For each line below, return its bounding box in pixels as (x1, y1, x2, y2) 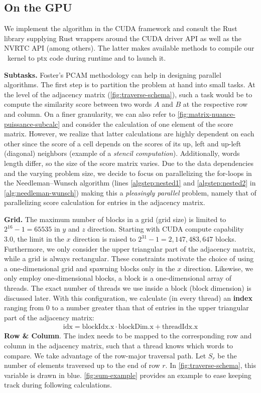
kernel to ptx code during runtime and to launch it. (7, 52, 166, 63)
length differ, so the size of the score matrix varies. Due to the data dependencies (4, 157, 253, 168)
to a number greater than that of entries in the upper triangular (52, 302, 249, 313)
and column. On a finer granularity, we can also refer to (4, 108, 175, 119)
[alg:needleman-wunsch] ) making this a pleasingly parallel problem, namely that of (4, 187, 256, 198)
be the (217, 350, 237, 360)
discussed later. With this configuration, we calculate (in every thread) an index (4, 292, 252, 303)
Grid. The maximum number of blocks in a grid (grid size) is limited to (4, 214, 226, 224)
